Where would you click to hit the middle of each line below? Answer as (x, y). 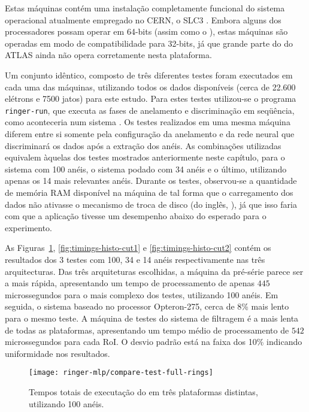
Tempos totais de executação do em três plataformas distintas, (143, 391)
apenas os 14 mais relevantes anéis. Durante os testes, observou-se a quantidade (151, 181)
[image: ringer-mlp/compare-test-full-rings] (121, 373)
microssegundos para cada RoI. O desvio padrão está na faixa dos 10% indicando (154, 342)
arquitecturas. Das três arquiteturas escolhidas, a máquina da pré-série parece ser (154, 271)
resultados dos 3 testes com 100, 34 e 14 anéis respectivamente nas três (135, 259)
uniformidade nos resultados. (57, 353)
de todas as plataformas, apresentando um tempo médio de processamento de (147, 330)
